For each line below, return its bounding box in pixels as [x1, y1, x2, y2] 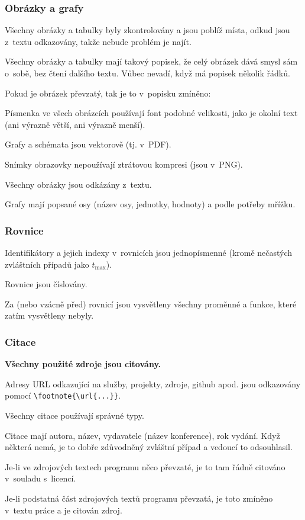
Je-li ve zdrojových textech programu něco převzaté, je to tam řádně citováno [5, 460, 285, 473]
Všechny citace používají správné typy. [5, 409, 144, 421]
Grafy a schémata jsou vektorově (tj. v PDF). [5, 138, 171, 150]
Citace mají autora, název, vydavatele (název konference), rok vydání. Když [5, 429, 280, 441]
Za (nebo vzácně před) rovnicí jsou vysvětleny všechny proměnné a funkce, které [5, 297, 297, 310]
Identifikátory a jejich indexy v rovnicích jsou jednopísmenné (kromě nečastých [5, 246, 293, 258]
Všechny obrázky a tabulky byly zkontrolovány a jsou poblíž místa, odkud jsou [5, 24, 290, 36]
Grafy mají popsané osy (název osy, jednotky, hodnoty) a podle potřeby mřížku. [5, 198, 296, 210]
